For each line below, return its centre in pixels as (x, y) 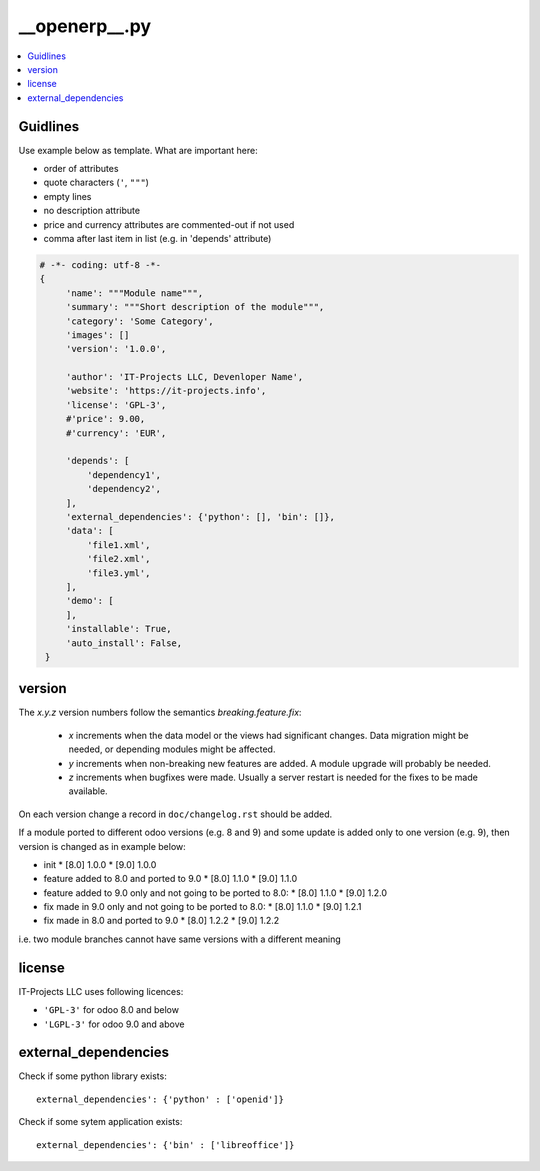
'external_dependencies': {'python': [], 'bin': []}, (200, 516)
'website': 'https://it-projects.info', (166, 391)
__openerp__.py (85, 26)
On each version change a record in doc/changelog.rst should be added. (175, 814)
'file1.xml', (118, 544)
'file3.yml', (118, 573)
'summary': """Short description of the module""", (195, 307)
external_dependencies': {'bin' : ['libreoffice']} (165, 1144)
